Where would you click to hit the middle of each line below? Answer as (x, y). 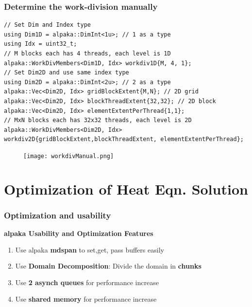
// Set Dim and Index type (47, 25)
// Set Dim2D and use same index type (67, 73)
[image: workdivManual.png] (69, 156)
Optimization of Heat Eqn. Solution (126, 189)
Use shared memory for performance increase (86, 298)
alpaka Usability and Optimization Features (79, 233)
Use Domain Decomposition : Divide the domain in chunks (108, 266)
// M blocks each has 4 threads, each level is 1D (87, 54)
